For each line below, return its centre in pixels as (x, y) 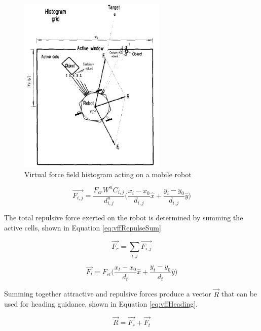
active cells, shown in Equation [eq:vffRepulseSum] (83, 228)
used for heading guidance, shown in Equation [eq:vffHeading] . (101, 304)
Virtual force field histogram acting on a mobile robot (108, 174)
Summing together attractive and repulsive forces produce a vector (108, 294)
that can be (239, 294)
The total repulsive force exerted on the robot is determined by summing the (124, 218)
